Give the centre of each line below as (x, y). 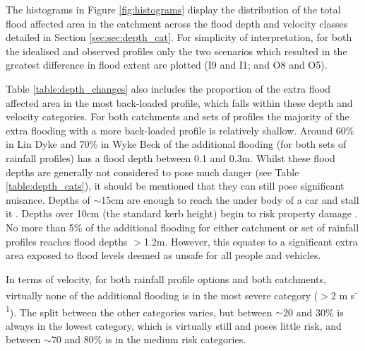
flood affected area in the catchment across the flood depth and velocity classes (177, 23)
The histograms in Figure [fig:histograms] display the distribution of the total (173, 9)
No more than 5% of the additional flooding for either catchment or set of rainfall (182, 227)
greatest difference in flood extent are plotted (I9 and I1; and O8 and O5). (167, 65)
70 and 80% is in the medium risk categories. (149, 339)
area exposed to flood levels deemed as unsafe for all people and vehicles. (163, 255)
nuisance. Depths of (48, 199)
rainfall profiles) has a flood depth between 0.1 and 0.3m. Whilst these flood (170, 157)
